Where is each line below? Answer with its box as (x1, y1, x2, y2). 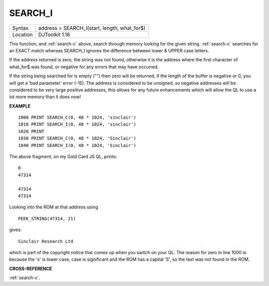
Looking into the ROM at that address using (9, 204, 98, 210)
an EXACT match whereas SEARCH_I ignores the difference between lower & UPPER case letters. (9, 47, 209, 53)
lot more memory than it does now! (9, 94, 81, 100)
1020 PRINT (18, 129, 45, 134)
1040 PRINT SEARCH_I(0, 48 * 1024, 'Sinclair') (18, 143, 136, 148)
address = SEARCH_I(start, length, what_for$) (38, 24, 146, 31)
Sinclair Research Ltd (18, 238, 74, 244)
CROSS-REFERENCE (9, 266, 52, 272)
